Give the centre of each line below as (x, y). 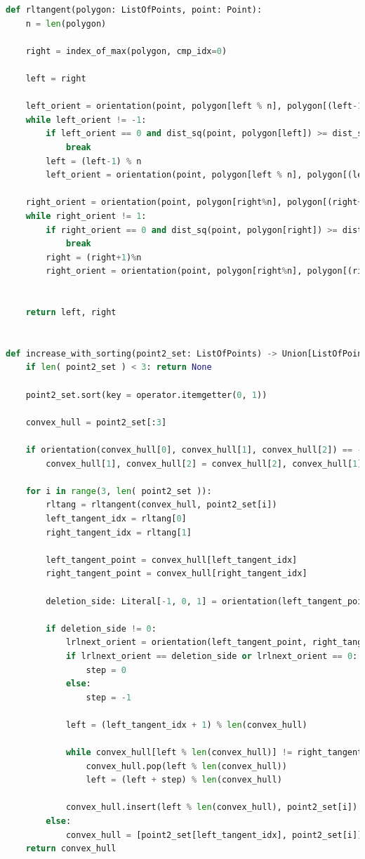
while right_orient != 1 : (86, 216)
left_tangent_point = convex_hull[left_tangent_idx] (172, 560)
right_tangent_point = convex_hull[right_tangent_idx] (177, 574)
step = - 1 (109, 697)
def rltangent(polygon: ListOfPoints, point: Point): (134, 10)
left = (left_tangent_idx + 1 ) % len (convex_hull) (186, 725)
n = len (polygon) (66, 24)
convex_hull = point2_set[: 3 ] (96, 422)
